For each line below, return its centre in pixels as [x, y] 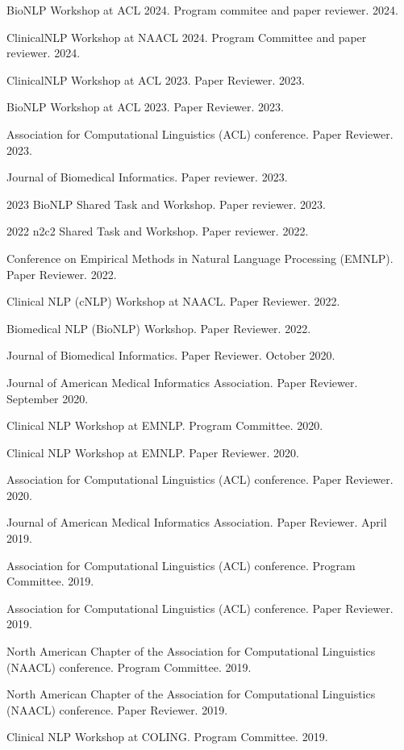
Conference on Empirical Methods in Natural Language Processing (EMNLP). [200, 258]
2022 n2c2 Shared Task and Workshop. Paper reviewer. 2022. [158, 231]
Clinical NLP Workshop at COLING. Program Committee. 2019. [167, 737]
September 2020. [48, 398]
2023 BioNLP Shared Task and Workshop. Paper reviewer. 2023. [166, 204]
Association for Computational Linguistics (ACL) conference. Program [181, 565]
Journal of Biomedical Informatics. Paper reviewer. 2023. [147, 177]
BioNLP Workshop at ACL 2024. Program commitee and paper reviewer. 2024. [202, 10]
